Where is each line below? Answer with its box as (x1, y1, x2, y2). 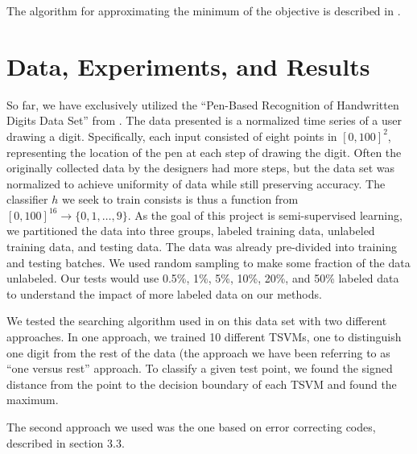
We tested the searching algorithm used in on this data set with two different (6, 312, 387, 329)
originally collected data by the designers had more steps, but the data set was (6, 159, 394, 176)
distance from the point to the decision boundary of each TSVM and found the (6, 375, 397, 392)
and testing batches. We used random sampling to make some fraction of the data (6, 254, 411, 270)
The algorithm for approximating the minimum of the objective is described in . (6, 2, 401, 19)
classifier (6, 191, 48, 208)
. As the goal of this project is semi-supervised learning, (127, 206, 403, 223)
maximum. (6, 391, 59, 408)
